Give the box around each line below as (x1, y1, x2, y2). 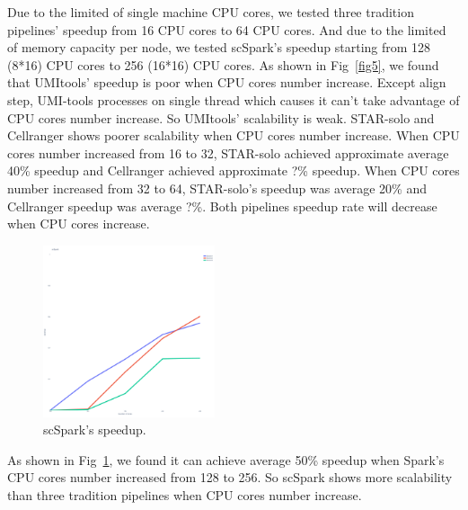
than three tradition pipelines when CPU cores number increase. (7, 485, 362, 504)
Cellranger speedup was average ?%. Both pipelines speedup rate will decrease (7, 196, 437, 215)
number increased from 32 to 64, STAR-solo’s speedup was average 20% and (7, 178, 427, 197)
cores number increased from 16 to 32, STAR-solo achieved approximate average (7, 143, 449, 162)
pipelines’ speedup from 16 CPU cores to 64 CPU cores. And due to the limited (7, 20, 446, 39)
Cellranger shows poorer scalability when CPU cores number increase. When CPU (7, 126, 460, 145)
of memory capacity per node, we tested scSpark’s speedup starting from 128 (7, 38, 431, 57)
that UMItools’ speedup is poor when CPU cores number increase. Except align (7, 73, 446, 92)
